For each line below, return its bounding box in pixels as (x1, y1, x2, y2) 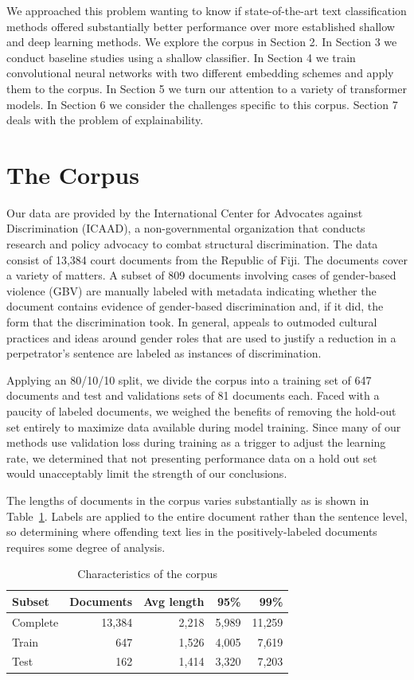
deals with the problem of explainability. (6, 111, 204, 128)
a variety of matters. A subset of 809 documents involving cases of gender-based (6, 267, 396, 283)
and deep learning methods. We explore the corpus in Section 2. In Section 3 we (6, 33, 397, 50)
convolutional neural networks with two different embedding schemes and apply (6, 64, 394, 81)
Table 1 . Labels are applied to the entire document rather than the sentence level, (6, 507, 408, 524)
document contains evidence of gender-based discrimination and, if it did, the (6, 298, 384, 315)
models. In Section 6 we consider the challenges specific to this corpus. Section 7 (6, 96, 398, 112)
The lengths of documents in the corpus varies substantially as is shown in (6, 491, 369, 508)
